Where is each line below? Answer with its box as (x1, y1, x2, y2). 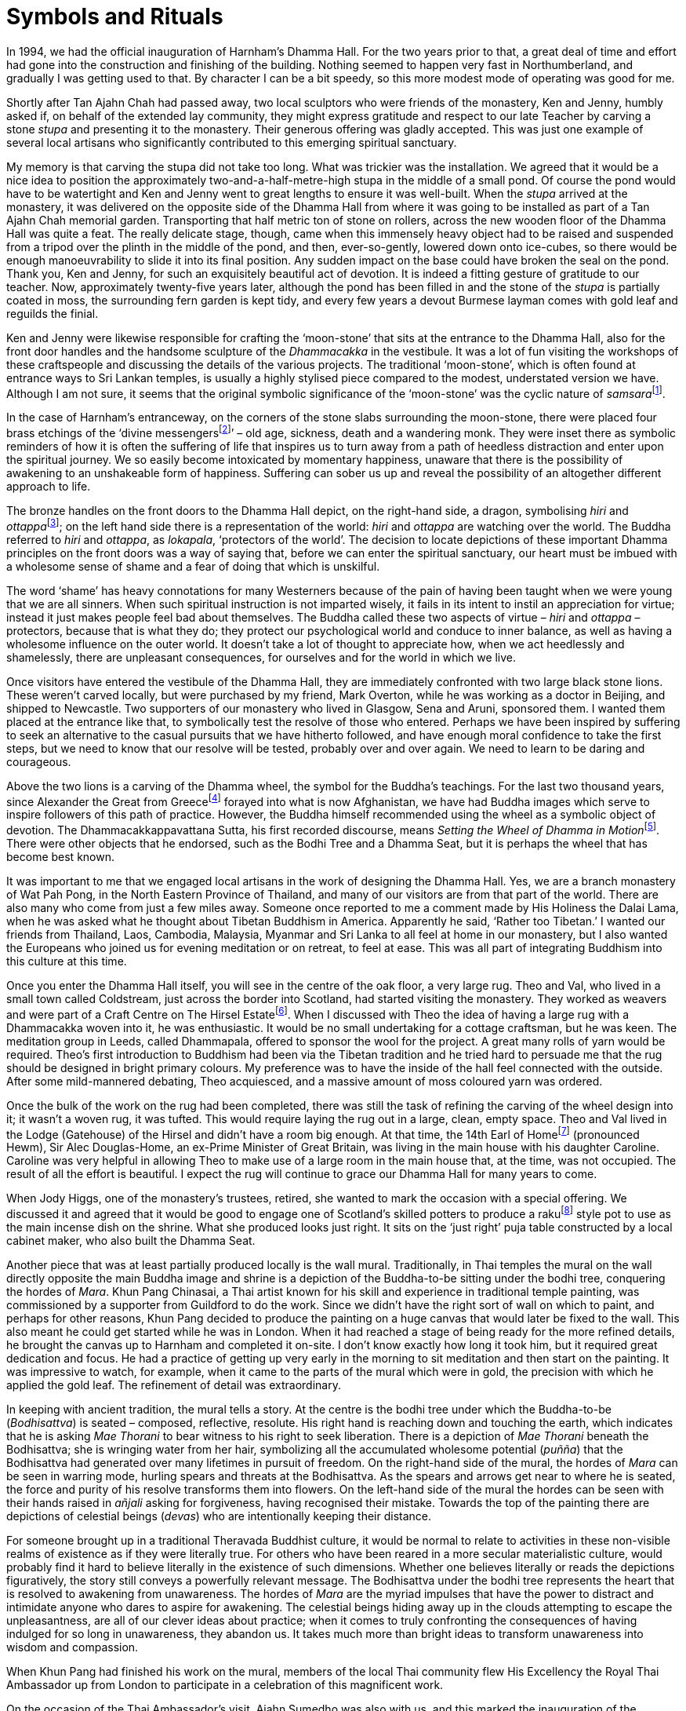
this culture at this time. (6, 954, 127, 969)
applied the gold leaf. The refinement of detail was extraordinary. (6, 1378, 341, 1392)
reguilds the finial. (6, 306, 99, 320)
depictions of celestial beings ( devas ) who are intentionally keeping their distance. (6, 1509, 431, 1523)
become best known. (6, 850, 114, 864)
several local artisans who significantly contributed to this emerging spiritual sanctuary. (6, 135, 457, 149)
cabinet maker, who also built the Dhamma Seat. (6, 1234, 256, 1247)
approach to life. (6, 480, 91, 494)
